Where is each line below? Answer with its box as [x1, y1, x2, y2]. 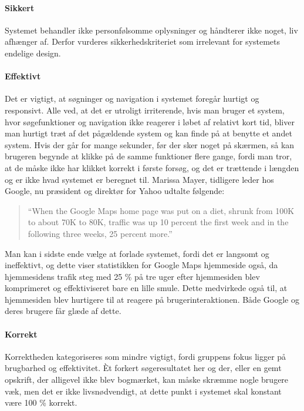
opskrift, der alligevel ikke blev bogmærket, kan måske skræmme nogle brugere [5, 373, 289, 386]
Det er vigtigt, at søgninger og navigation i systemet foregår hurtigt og [5, 92, 259, 105]
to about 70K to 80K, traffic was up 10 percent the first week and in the [28, 216, 289, 228]
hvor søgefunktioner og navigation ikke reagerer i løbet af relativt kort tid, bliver [5, 115, 295, 128]
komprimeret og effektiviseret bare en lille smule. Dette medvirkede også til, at [5, 282, 288, 294]
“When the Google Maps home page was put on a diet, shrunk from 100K [28, 204, 295, 216]
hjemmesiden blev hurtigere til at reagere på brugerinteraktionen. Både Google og [5, 293, 299, 305]
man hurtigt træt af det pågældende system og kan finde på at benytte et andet [5, 127, 292, 139]
